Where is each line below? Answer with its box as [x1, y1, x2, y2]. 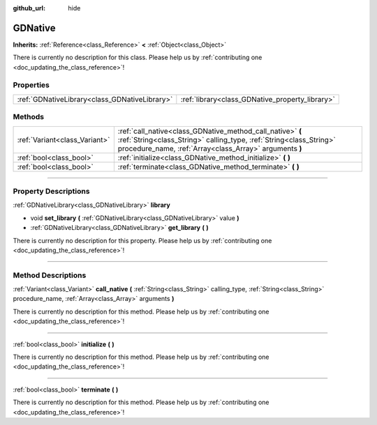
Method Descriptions [13, 270, 87, 280]
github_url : [13, 4, 45, 12]
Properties [13, 80, 50, 90]
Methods [13, 112, 45, 122]
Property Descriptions [13, 186, 90, 196]
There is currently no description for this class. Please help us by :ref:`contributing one [13, 53, 263, 62]
